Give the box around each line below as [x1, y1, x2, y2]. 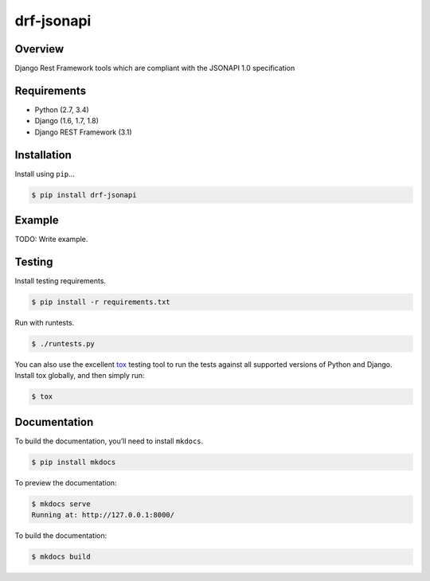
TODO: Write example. [14, 235, 88, 244]
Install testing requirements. [14, 276, 107, 286]
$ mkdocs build [31, 552, 91, 561]
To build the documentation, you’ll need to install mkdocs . [14, 436, 204, 446]
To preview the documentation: [14, 478, 117, 487]
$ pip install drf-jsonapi [31, 190, 137, 199]
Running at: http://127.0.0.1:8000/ [31, 510, 175, 520]
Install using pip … [14, 169, 75, 178]
